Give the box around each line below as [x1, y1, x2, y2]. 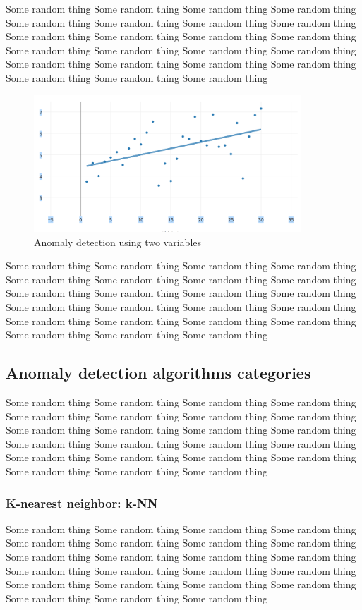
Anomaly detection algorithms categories [6, 362, 311, 384]
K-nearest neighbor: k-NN [6, 494, 158, 511]
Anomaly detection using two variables [34, 234, 202, 249]
